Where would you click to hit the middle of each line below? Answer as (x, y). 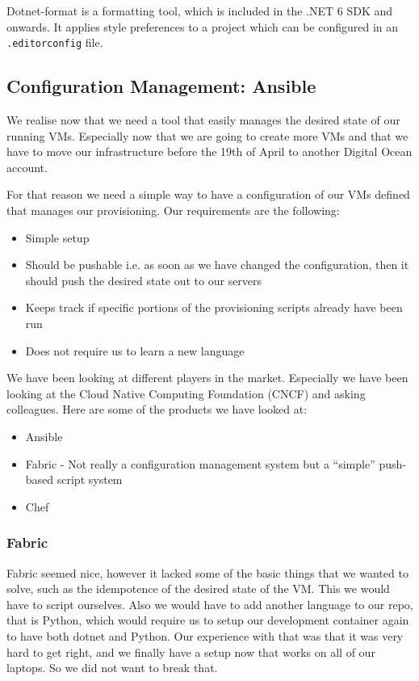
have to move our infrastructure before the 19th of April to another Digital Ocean (209, 151)
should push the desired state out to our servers (144, 280)
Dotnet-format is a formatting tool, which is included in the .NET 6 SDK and (200, 11)
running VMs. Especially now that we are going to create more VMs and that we (207, 135)
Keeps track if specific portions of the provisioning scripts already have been (214, 307)
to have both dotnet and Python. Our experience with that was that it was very (205, 635)
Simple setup (57, 237)
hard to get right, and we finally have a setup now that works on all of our (191, 652)
